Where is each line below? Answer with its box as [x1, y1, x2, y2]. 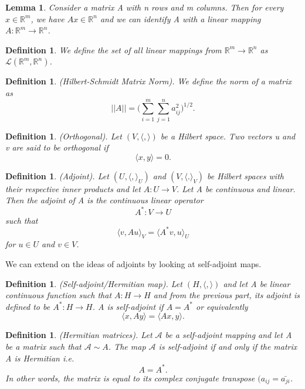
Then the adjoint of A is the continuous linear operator [5, 194, 204, 206]
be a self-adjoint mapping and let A [165, 329, 292, 341]
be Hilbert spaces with [207, 169, 284, 182]
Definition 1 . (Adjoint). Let [5, 169, 109, 182]
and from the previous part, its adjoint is [153, 289, 300, 301]
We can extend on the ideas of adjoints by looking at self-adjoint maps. [5, 258, 262, 270]
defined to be [5, 300, 50, 312]
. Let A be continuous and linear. [177, 182, 296, 194]
